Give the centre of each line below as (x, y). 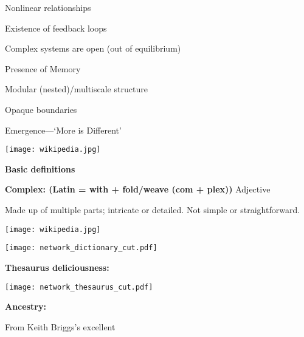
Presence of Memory (43, 68)
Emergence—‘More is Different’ (63, 130)
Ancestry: (26, 306)
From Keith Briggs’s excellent (60, 326)
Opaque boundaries (41, 109)
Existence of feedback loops (56, 28)
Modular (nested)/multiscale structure (76, 89)
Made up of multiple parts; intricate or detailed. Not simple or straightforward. (153, 209)
